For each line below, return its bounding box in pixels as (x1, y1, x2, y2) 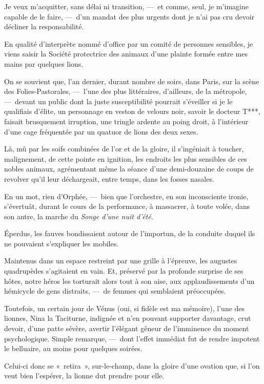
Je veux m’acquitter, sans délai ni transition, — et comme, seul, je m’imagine (4, 1, 249, 11)
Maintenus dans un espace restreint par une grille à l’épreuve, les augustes (4, 255, 237, 266)
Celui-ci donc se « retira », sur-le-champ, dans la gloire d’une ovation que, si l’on (4, 360, 260, 371)
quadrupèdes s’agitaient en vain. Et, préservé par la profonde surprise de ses (4, 265, 243, 276)
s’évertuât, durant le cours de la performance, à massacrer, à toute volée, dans (4, 201, 250, 212)
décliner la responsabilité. (4, 21, 84, 32)
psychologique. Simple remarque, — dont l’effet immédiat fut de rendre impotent (4, 333, 260, 343)
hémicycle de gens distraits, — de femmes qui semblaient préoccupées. (4, 285, 226, 296)
